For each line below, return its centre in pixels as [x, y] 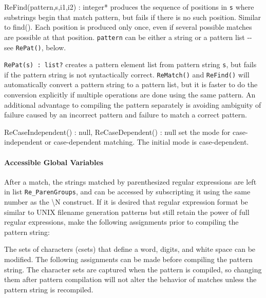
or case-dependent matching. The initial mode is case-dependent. [147, 142]
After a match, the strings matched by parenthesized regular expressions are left [130, 181]
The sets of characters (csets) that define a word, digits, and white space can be [130, 249]
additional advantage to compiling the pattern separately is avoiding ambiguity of [133, 104]
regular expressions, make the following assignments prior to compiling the [121, 222]
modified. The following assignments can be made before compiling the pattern [128, 259]
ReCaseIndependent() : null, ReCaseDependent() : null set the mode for [117, 132]
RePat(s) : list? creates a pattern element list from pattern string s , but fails [130, 64]
